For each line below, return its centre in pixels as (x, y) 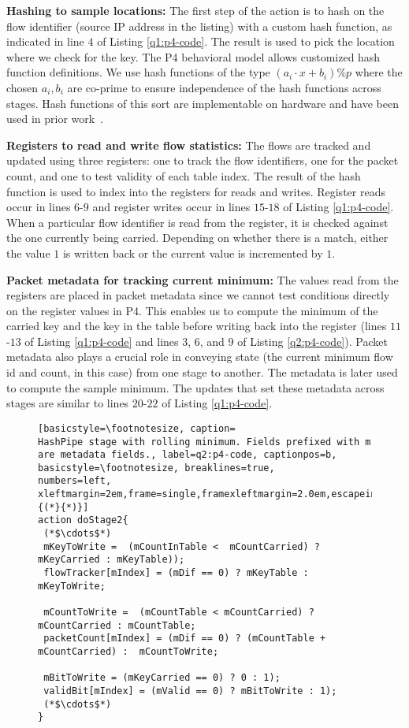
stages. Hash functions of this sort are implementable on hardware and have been (203, 103)
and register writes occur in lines (171, 207)
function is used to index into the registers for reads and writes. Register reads (196, 191)
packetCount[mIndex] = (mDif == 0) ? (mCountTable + (185, 639)
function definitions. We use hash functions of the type (138, 72)
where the (379, 72)
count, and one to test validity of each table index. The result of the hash (184, 175)
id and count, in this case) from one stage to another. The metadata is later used (202, 372)
